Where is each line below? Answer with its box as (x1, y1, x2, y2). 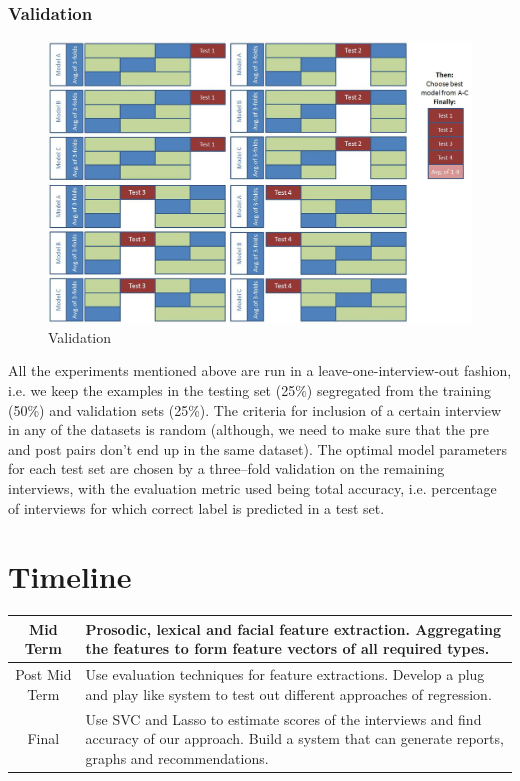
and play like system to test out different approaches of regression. (85, 683, 492, 704)
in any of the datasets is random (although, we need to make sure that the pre (8, 419, 490, 440)
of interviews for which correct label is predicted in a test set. (8, 497, 385, 518)
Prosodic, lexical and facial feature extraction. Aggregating (85, 618, 502, 639)
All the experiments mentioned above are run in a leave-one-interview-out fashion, (8, 360, 512, 381)
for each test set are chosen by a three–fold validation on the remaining (8, 458, 445, 479)
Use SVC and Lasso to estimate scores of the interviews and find (85, 708, 482, 729)
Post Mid (15, 664, 72, 685)
